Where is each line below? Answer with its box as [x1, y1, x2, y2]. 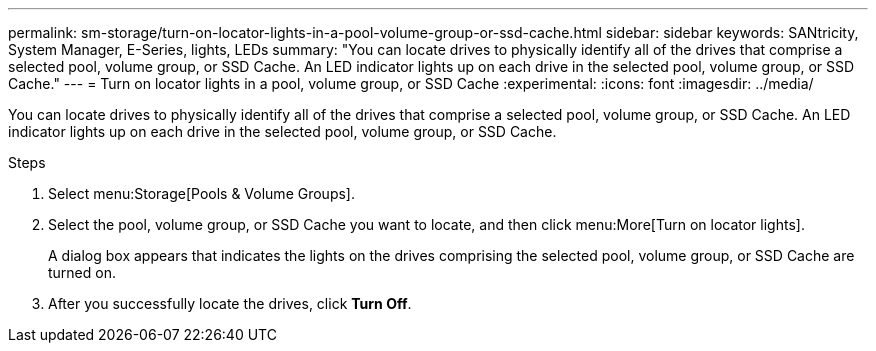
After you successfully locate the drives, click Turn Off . [48, 295, 412, 312]
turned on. [48, 264, 116, 281]
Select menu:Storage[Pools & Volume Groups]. [48, 185, 355, 202]
